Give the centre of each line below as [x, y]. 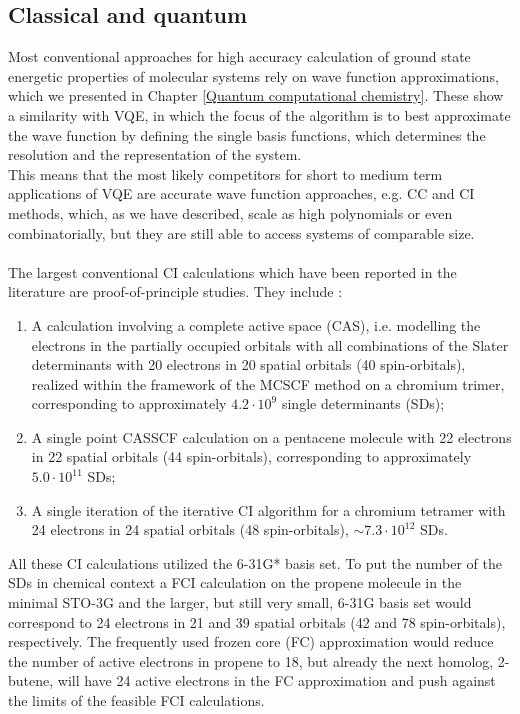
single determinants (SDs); [363, 403]
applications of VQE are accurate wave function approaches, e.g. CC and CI [241, 193]
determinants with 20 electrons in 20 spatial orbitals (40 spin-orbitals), [248, 364]
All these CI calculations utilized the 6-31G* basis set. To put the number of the [255, 562]
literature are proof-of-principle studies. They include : [175, 291]
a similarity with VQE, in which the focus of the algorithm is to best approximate [259, 114]
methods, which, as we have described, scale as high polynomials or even [230, 212]
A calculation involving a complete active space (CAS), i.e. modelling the [256, 324]
